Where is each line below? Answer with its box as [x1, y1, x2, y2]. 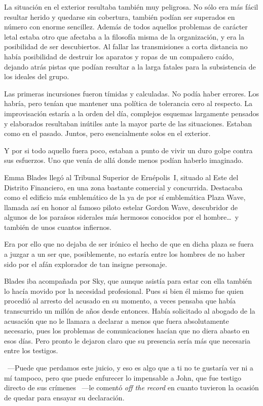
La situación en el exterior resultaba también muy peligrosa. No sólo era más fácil [4, 2, 258, 12]
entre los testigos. [4, 345, 58, 356]
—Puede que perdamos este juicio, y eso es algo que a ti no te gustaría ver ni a [7, 362, 253, 373]
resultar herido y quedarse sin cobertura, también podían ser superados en [4, 11, 235, 22]
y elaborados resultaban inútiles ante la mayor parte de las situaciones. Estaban [4, 118, 252, 128]
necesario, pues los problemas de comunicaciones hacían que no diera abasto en [4, 325, 250, 336]
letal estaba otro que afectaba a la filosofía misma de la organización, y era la [4, 31, 244, 42]
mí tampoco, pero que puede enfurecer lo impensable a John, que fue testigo [4, 372, 241, 383]
